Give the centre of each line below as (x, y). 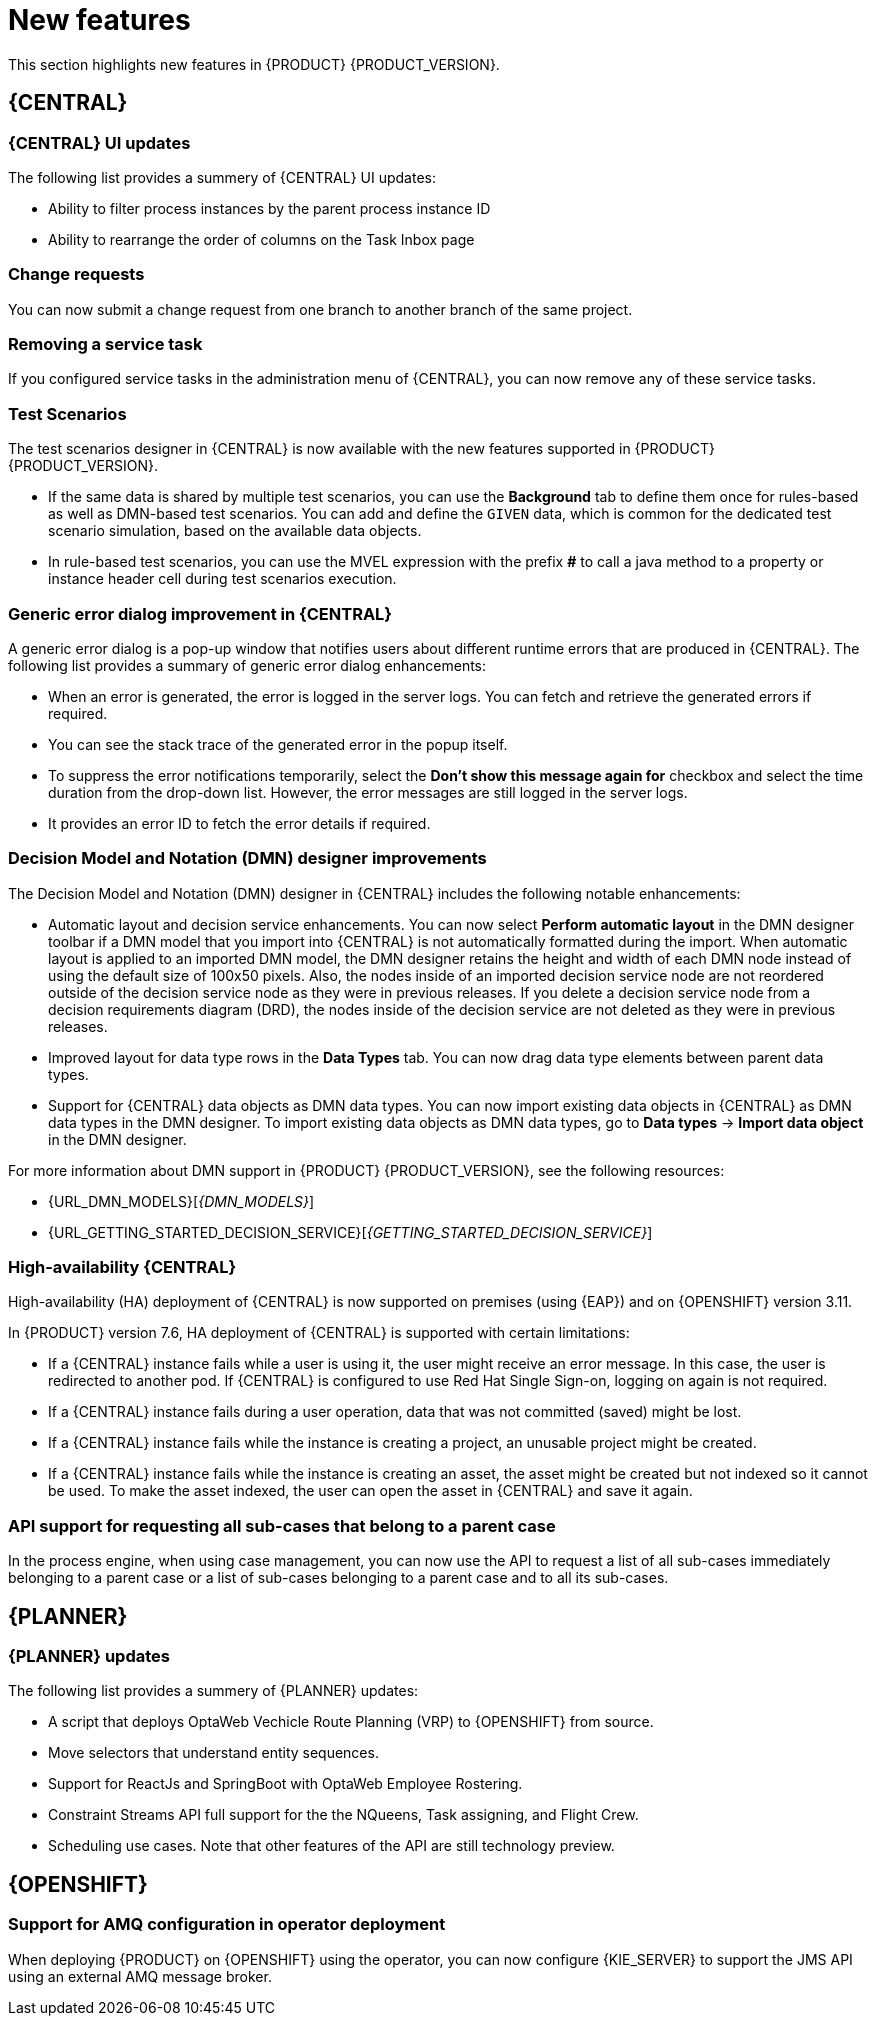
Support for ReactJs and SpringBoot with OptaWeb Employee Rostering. (285, 1784)
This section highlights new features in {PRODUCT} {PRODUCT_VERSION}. (254, 64)
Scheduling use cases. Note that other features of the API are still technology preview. (331, 1846)
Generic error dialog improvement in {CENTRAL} (200, 613)
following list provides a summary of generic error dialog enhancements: (247, 665)
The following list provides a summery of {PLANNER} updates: (213, 1691)
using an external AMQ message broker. (140, 1976)
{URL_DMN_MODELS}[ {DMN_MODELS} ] (181, 1201)
